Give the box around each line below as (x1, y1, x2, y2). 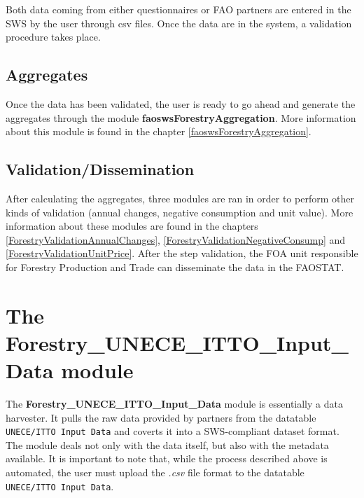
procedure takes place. (6, 29, 101, 44)
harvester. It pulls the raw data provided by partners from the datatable (6, 410, 316, 424)
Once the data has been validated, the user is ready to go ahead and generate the (6, 96, 356, 111)
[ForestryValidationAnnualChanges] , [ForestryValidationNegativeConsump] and (6, 232, 346, 247)
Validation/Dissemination (6, 158, 195, 180)
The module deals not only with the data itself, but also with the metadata (6, 437, 329, 452)
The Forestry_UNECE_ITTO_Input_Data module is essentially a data (6, 396, 343, 411)
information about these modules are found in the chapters (6, 219, 258, 233)
